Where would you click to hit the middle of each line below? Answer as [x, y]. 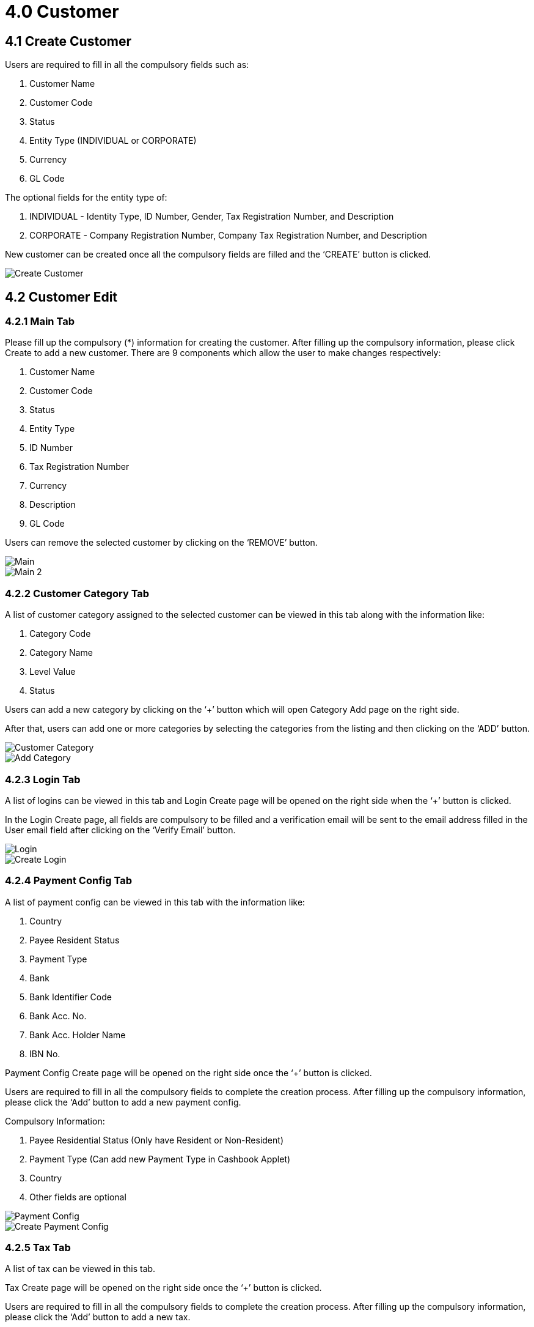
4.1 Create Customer [68, 41]
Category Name [61, 653]
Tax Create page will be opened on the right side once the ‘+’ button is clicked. [163, 1288]
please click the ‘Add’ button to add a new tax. [98, 1317]
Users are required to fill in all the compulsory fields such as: [127, 65]
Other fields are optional [78, 1197]
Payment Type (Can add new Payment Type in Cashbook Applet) [160, 1159]
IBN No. [45, 1054]
